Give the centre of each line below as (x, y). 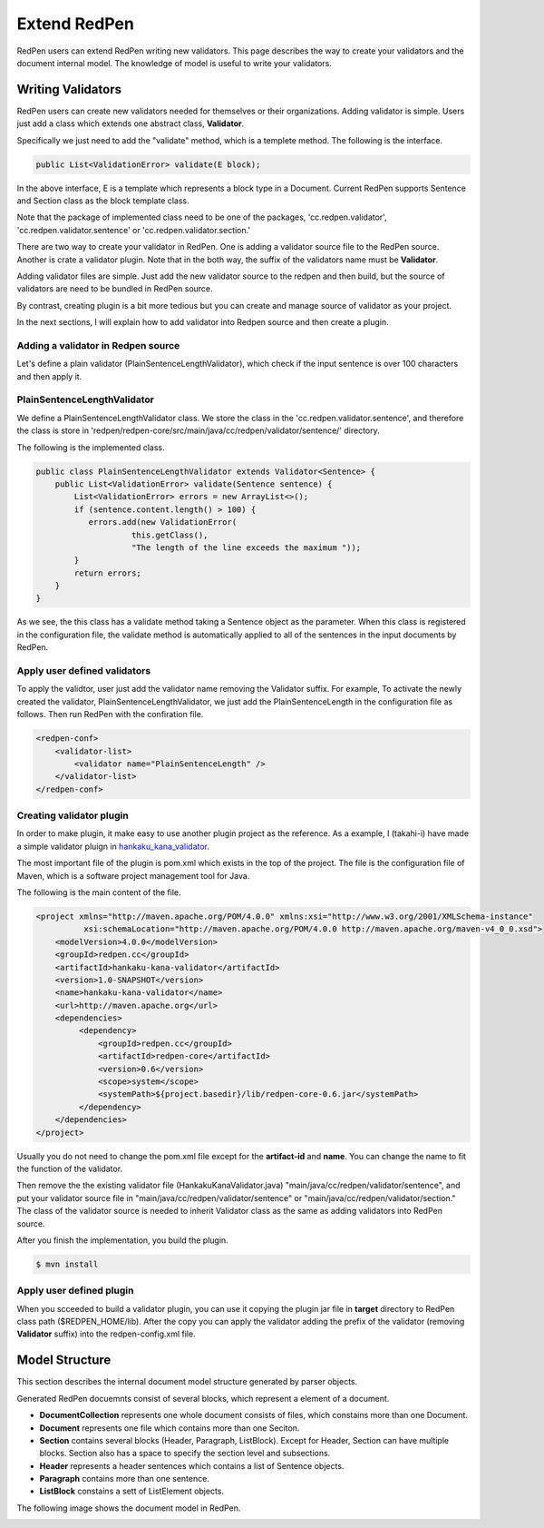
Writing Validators (69, 89)
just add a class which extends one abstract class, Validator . (131, 123)
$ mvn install (67, 1264)
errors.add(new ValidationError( (163, 522)
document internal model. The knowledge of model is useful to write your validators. (175, 63)
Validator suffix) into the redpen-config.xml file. (106, 1334)
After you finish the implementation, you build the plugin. (122, 1240)
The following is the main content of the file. (99, 892)
